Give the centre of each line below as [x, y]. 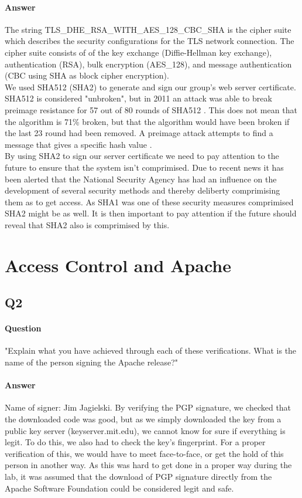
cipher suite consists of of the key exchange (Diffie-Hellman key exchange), [138, 52]
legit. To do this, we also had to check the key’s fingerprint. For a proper [135, 442]
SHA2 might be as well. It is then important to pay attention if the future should [151, 213]
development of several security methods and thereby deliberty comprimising [143, 190]
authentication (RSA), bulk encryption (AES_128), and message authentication [148, 64]
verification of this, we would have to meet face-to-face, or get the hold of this [144, 453]
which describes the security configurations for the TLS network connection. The [150, 41]
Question [23, 328]
